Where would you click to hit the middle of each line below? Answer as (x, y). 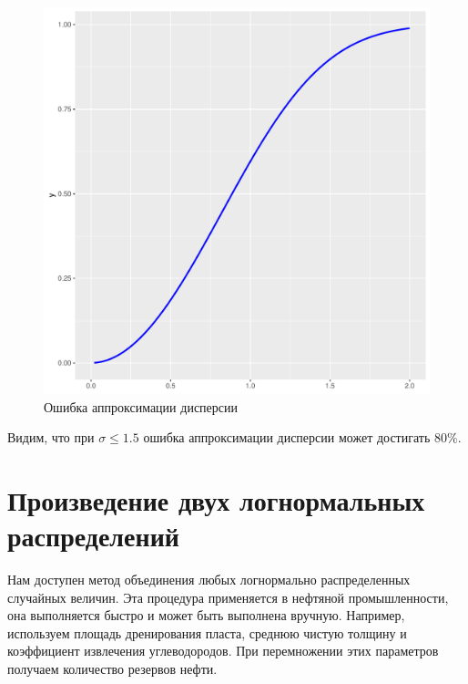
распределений (93, 536)
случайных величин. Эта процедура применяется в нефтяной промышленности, (228, 597)
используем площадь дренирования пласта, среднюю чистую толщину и (207, 632)
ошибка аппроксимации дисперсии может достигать (287, 437)
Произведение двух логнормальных (216, 499)
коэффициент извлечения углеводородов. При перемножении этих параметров (223, 651)
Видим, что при (51, 437)
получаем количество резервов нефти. (112, 669)
